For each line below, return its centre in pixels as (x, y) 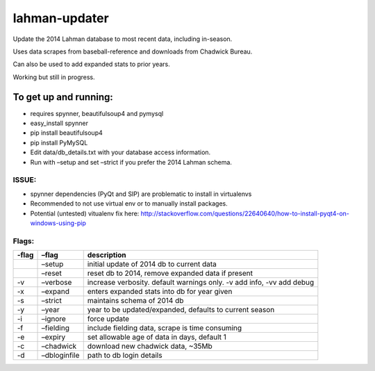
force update (108, 319)
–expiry (53, 337)
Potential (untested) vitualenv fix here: (85, 213)
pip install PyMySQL (59, 142)
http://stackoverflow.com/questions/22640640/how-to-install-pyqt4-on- (245, 213)
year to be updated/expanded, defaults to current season (181, 310)
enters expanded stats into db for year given (160, 292)
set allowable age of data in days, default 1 (157, 337)
